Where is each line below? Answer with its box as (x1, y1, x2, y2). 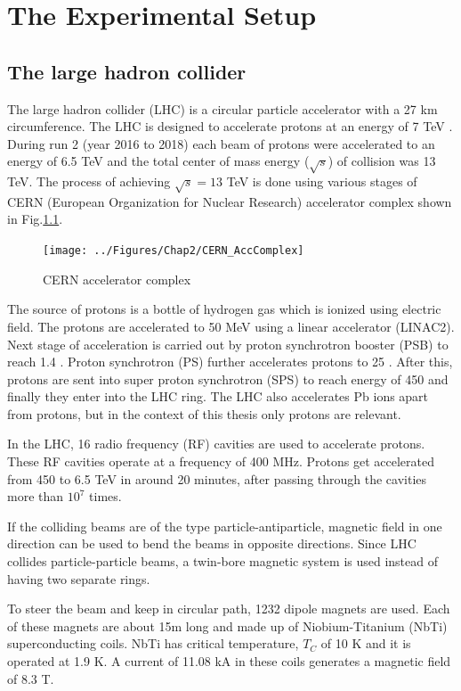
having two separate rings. (7, 569, 150, 588)
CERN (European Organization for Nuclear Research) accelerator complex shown (7, 192, 452, 210)
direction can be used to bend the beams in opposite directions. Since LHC (7, 534, 417, 553)
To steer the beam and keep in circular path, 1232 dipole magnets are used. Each (7, 599, 450, 618)
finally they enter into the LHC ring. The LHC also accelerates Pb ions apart (7, 387, 429, 406)
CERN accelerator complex (43, 269, 191, 288)
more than (7, 487, 64, 506)
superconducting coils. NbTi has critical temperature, (7, 634, 299, 653)
